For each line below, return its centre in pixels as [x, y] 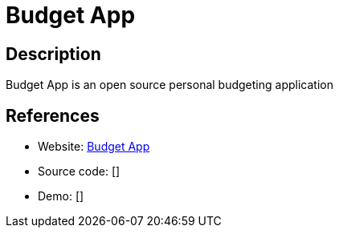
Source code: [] [79, 171]
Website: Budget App [94, 147]
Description [53, 54]
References [53, 115]
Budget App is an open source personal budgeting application [169, 85]
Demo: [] [61, 196]
